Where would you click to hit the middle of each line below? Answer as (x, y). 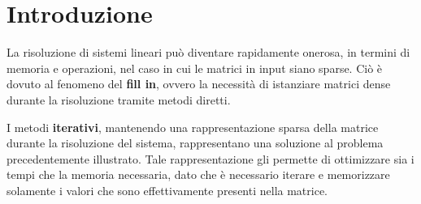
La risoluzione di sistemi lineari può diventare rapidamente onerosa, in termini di (208, 52)
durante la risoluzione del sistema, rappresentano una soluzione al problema (195, 143)
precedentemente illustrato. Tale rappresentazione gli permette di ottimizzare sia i (210, 158)
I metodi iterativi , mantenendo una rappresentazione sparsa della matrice (193, 127)
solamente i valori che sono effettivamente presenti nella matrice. (167, 190)
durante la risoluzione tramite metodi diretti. (119, 99)
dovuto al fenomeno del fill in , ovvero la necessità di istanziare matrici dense (199, 84)
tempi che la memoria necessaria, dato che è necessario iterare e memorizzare (198, 174)
